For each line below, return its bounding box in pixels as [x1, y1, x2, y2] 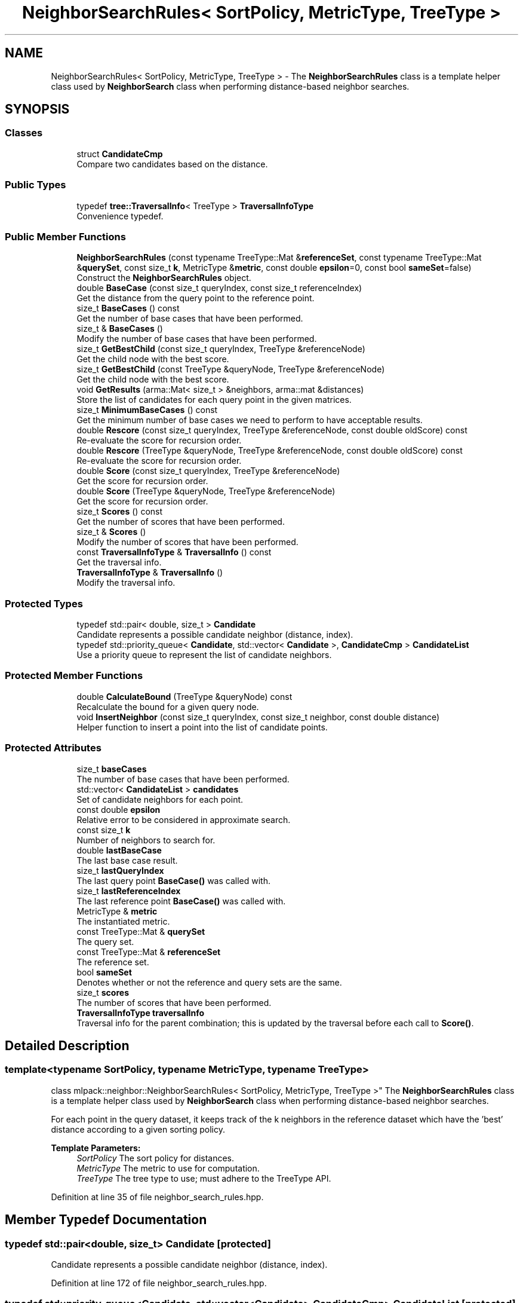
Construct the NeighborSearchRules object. [76, 273, 251, 283]
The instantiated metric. [76, 916, 170, 926]
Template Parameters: [51, 1142, 141, 1153]
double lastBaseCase [76, 845, 162, 855]
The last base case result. [76, 855, 178, 865]
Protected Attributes [5, 742, 101, 754]
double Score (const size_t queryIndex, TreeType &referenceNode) [76, 466, 340, 476]
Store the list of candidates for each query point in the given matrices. [76, 394, 352, 405]
